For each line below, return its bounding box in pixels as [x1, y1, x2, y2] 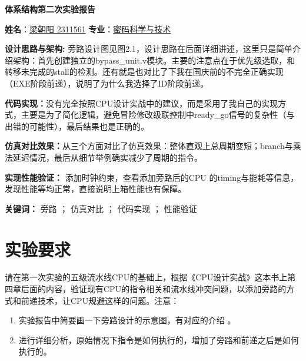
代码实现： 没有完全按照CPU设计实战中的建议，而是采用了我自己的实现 [5, 97, 278, 109]
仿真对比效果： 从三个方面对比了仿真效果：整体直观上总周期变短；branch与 [5, 140, 293, 152]
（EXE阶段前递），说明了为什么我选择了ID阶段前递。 [5, 77, 209, 89]
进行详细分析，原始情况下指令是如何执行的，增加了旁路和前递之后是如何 [18, 333, 299, 346]
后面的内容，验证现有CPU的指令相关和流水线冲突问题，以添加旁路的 [21, 283, 287, 295]
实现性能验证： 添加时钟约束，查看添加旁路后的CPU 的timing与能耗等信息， [5, 171, 299, 183]
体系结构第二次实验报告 [5, 3, 95, 15]
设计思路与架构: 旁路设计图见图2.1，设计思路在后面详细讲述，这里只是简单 [5, 42, 293, 55]
